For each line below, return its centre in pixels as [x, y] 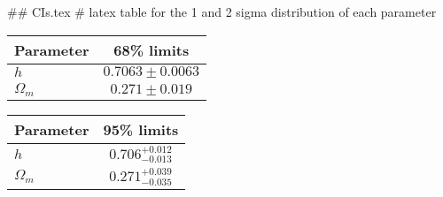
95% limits [141, 129]
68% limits [152, 49]
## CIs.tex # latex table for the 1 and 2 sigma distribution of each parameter [222, 11]
